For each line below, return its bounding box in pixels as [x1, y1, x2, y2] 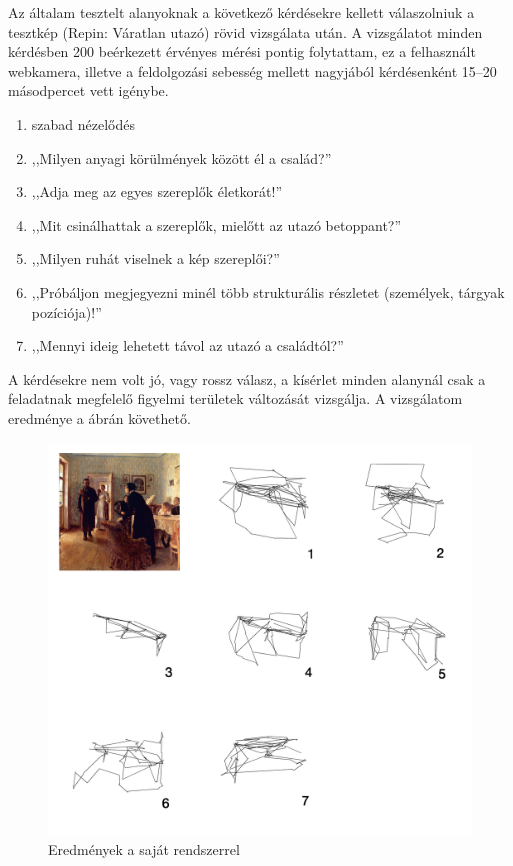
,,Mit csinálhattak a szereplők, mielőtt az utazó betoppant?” [31, 214, 402, 235]
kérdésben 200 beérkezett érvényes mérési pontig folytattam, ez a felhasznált [8, 41, 476, 62]
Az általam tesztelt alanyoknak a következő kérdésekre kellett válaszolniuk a [8, 2, 475, 22]
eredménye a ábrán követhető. [8, 407, 191, 428]
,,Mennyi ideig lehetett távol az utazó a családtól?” [31, 335, 344, 356]
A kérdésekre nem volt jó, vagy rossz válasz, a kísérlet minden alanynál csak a [8, 368, 486, 389]
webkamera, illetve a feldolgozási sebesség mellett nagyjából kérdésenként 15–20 [8, 60, 497, 81]
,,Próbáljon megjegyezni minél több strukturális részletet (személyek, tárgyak [31, 281, 505, 302]
